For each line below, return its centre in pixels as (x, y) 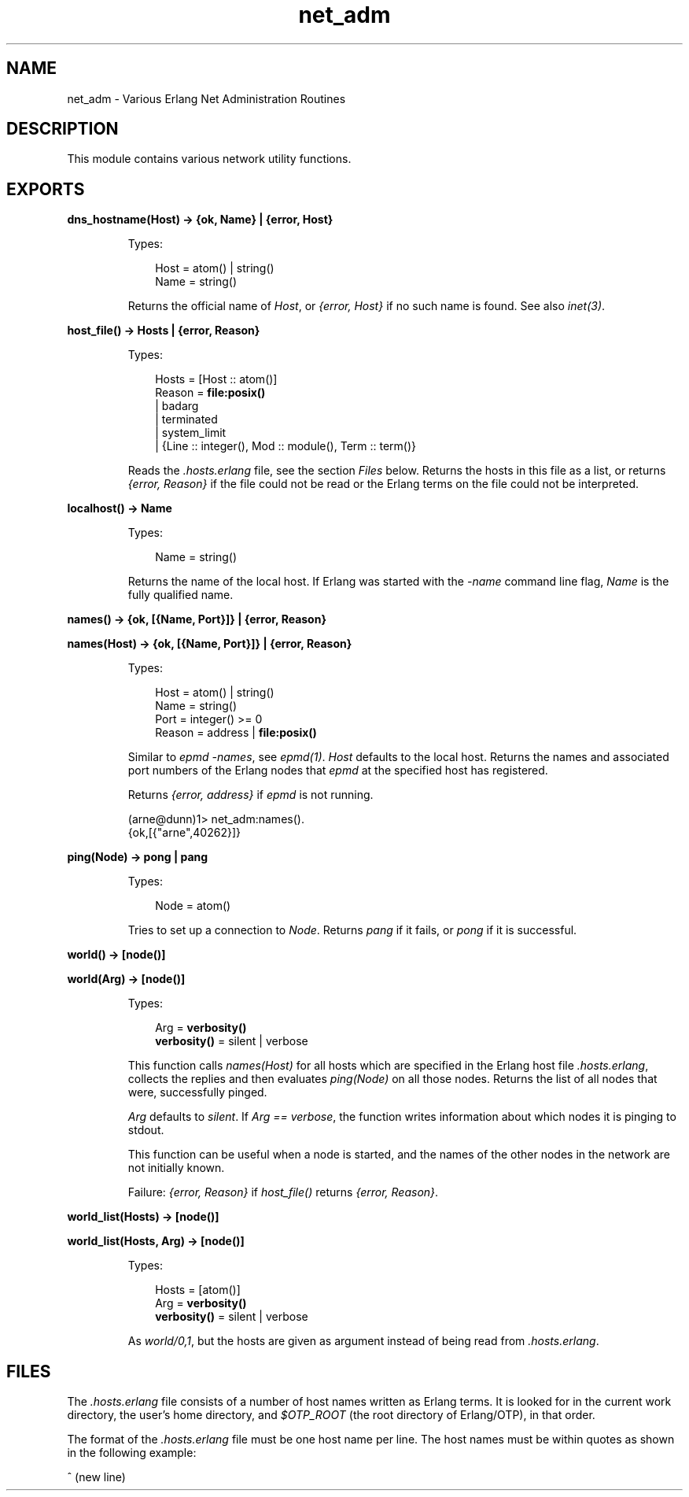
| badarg (177, 406)
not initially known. (176, 1168)
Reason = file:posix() (210, 393)
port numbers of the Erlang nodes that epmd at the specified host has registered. (338, 771)
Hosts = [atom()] (198, 1290)
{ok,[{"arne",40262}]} (184, 833)
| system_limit (191, 433)
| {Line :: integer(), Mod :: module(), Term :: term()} (286, 446)
